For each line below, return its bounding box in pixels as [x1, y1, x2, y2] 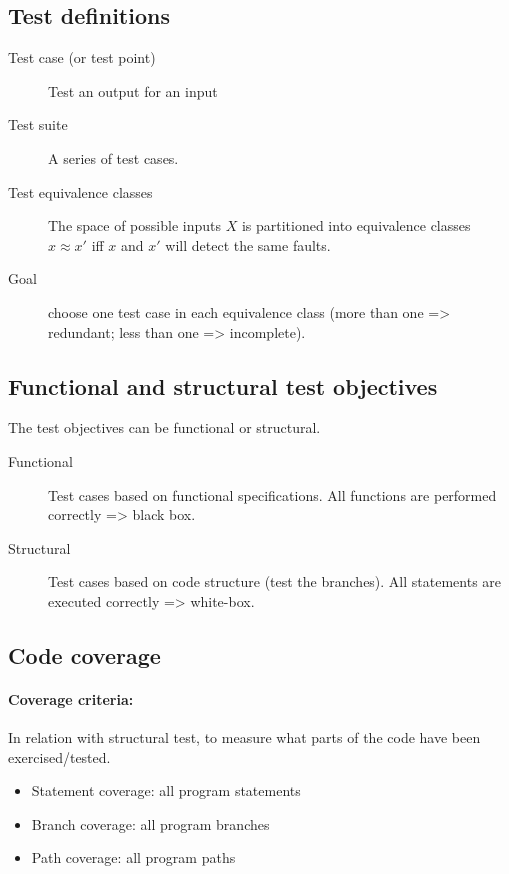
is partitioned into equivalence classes [241, 215, 471, 236]
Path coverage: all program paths [31, 847, 236, 868]
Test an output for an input [48, 80, 218, 101]
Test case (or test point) [8, 47, 156, 68]
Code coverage [8, 639, 161, 670]
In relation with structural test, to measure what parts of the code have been [8, 727, 481, 748]
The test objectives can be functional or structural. [8, 417, 321, 438]
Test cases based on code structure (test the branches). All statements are [48, 571, 502, 592]
